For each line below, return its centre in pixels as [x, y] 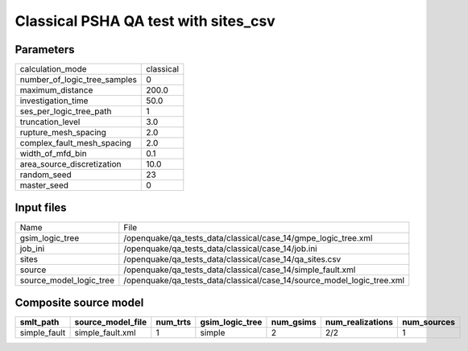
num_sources [428, 322]
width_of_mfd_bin [54, 154]
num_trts [174, 322]
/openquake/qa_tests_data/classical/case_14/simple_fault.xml [240, 270]
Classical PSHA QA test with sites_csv [145, 21]
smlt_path [39, 322]
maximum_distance [56, 90]
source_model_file [111, 322]
